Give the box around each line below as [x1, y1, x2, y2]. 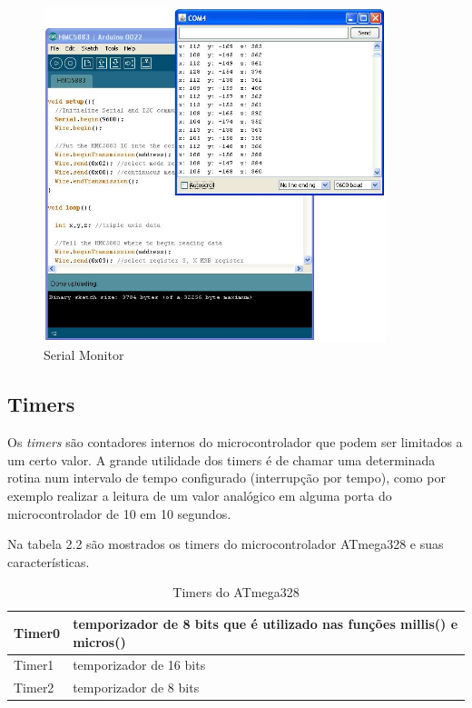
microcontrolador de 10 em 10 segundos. [7, 504, 231, 523]
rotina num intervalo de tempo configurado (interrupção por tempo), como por [7, 468, 446, 487]
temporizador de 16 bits [73, 655, 206, 674]
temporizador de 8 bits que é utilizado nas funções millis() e [73, 613, 458, 633]
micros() [73, 632, 126, 651]
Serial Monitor [44, 345, 124, 364]
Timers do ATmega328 [172, 583, 300, 602]
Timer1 [14, 655, 54, 674]
